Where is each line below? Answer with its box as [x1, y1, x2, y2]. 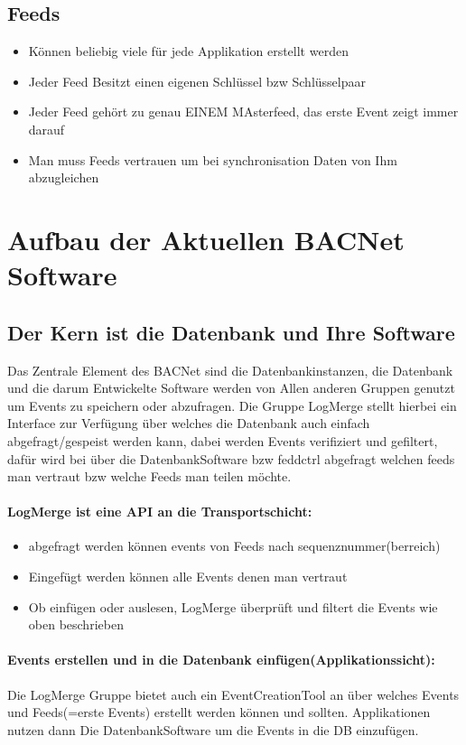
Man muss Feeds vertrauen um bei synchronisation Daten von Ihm [28, 150, 397, 169]
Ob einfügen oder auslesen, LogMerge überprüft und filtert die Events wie [28, 597, 438, 616]
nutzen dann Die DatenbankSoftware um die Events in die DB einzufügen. [7, 720, 419, 739]
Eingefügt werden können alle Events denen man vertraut [28, 567, 348, 586]
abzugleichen [28, 168, 99, 187]
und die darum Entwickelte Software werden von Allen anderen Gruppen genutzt [7, 378, 455, 397]
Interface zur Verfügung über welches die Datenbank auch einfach [7, 414, 370, 433]
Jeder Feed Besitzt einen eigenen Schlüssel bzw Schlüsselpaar [28, 71, 366, 90]
